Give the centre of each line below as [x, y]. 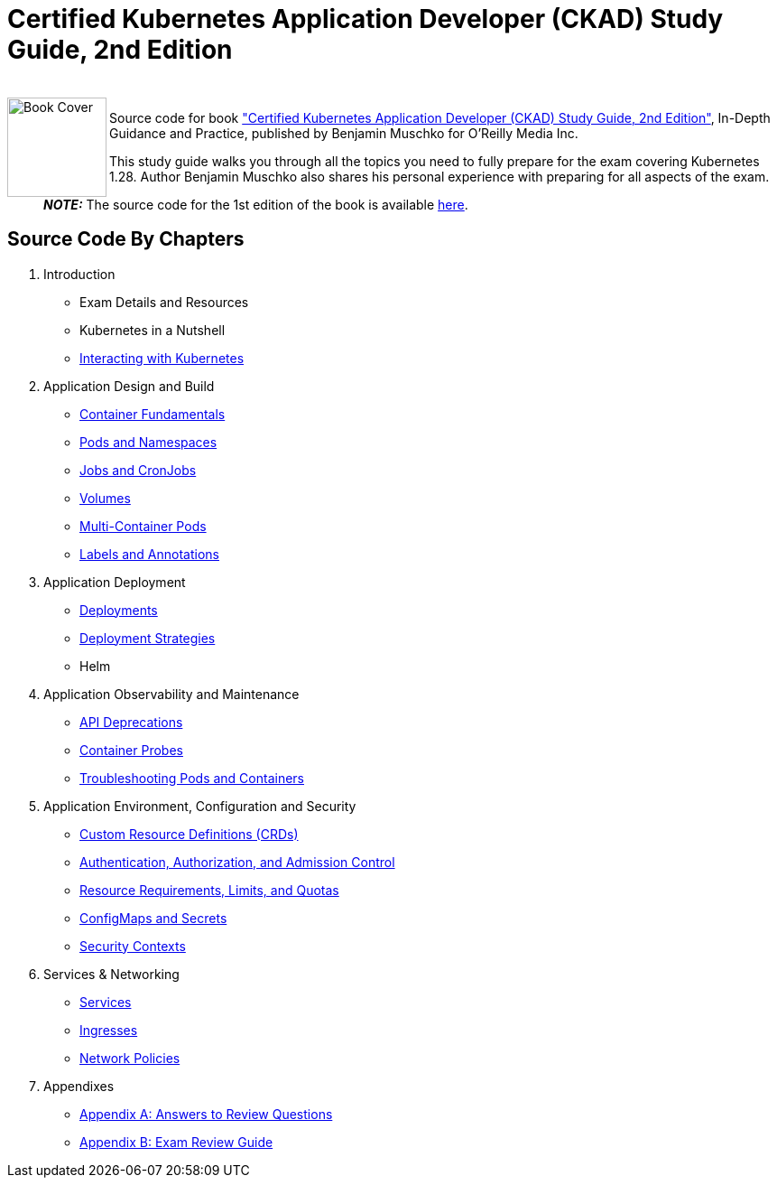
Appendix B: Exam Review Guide [176, 1142]
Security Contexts [133, 946]
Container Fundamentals [153, 414]
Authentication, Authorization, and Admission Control [237, 862]
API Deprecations [131, 722]
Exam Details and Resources [164, 302]
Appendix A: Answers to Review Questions [206, 1114]
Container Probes [131, 750]
